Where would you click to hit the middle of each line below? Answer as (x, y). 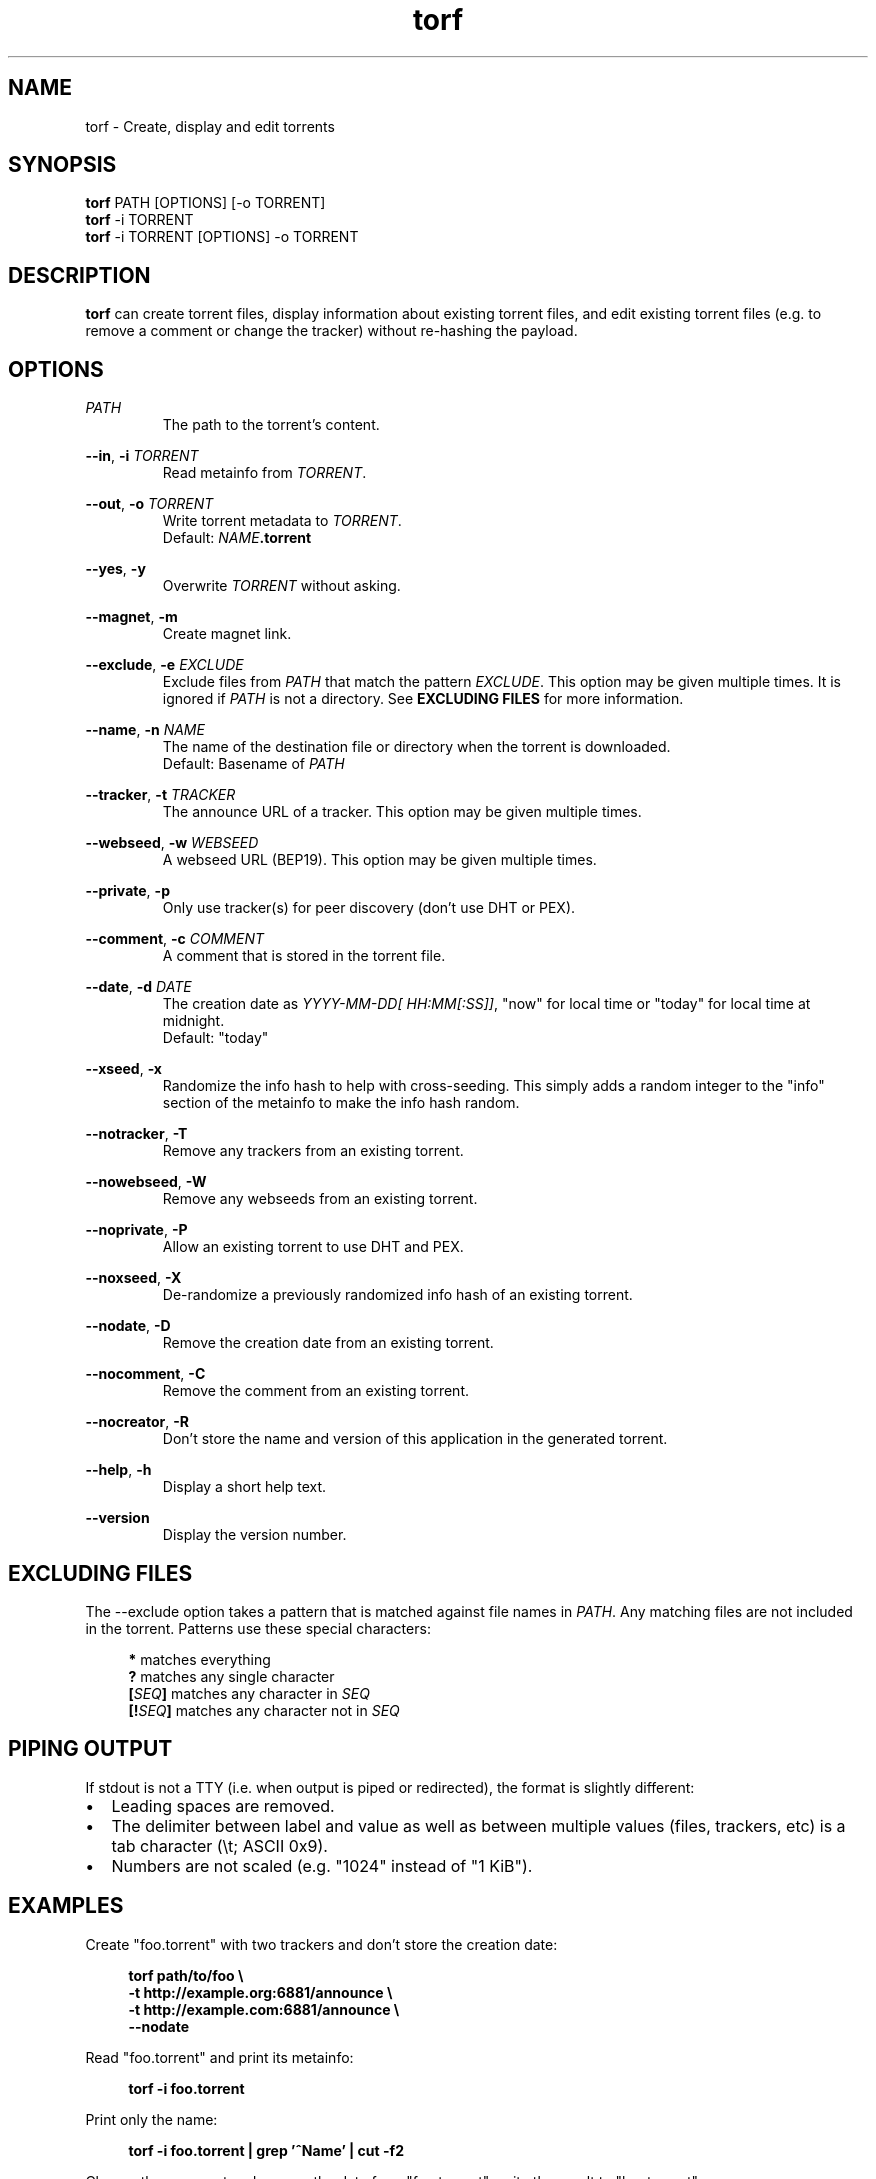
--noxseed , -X (133, 1278)
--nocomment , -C (145, 1374)
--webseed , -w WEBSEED (172, 843)
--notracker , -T (136, 1134)
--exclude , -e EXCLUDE (164, 665)
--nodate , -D (128, 1326)
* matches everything (199, 1659)
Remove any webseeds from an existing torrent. (320, 1199)
